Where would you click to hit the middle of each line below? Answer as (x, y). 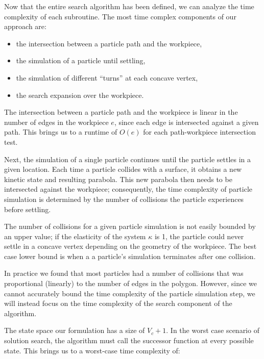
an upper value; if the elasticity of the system (75, 236)
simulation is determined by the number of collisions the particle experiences (124, 199)
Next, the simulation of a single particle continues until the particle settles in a (128, 159)
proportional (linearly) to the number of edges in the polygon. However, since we (131, 283)
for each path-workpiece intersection (199, 132)
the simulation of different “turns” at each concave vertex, (107, 77)
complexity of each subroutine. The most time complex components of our (120, 16)
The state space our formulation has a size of (75, 330)
